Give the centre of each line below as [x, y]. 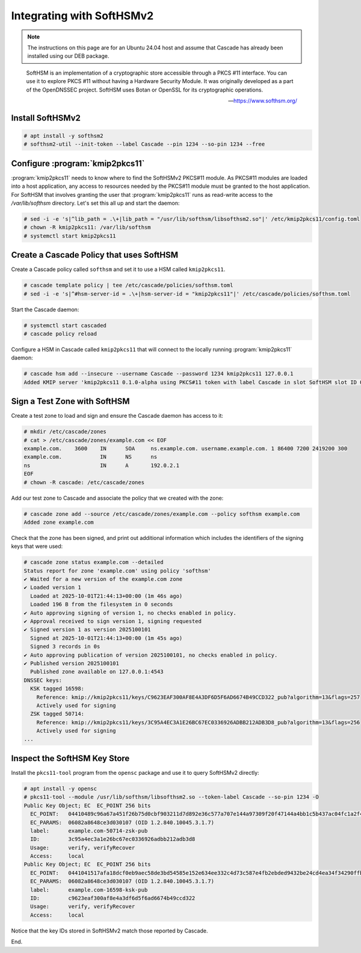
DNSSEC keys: [43, 680]
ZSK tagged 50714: [57, 714]
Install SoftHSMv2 [46, 118]
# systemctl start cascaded [65, 325]
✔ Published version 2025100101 [72, 663]
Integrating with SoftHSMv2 [82, 16]
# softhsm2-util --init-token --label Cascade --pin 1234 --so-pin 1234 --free [144, 144]
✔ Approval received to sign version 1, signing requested [113, 621]
